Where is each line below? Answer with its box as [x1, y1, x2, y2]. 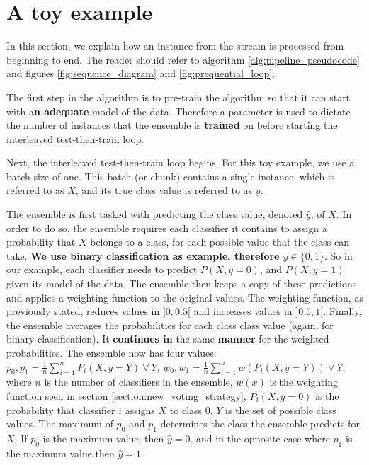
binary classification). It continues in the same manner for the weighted [6, 331, 329, 346]
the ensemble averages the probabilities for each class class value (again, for [6, 317, 334, 332]
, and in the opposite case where [190, 430, 330, 445]
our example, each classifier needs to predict [6, 262, 198, 277]
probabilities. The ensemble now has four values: [6, 345, 217, 360]
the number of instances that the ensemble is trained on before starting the [6, 117, 338, 132]
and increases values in [193, 304, 293, 318]
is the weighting [269, 374, 338, 389]
